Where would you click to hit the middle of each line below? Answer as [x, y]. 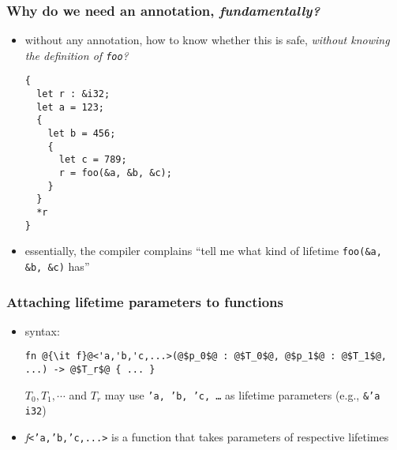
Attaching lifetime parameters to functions [145, 301]
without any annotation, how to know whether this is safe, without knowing [207, 40]
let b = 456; [82, 134]
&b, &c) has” [57, 266]
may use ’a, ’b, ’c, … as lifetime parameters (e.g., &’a [242, 394]
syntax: [42, 330]
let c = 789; [93, 160]
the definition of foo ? [77, 55]
